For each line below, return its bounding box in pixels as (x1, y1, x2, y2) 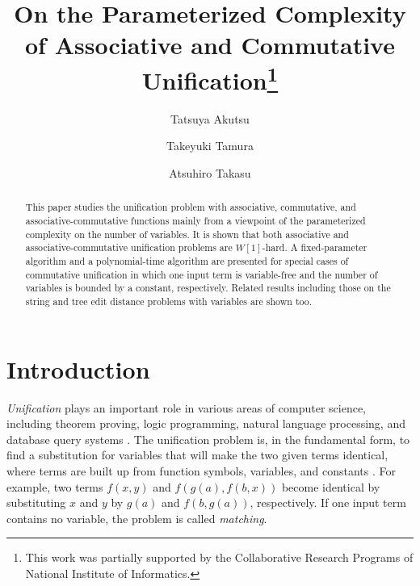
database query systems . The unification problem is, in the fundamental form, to (6, 430, 410, 447)
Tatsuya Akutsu (170, 110, 250, 127)
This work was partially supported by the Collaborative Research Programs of (25, 549, 414, 566)
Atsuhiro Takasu (169, 165, 251, 182)
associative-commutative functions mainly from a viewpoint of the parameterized (25, 214, 366, 228)
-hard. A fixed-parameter (262, 241, 367, 254)
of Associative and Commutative (25, 28, 395, 61)
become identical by (281, 478, 380, 495)
